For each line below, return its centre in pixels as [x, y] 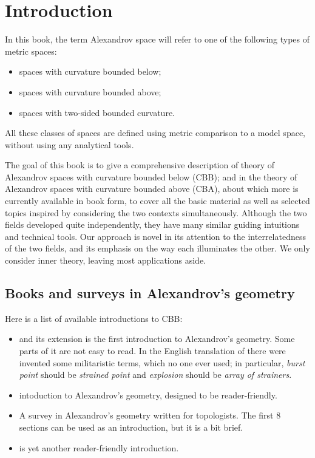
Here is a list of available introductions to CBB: [94, 318]
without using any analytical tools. [69, 144]
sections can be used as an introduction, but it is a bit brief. [131, 427]
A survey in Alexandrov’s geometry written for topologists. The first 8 [150, 415]
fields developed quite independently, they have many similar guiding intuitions [152, 224]
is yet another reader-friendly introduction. [99, 447]
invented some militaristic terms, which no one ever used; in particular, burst [162, 362]
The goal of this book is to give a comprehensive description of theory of [140, 165]
